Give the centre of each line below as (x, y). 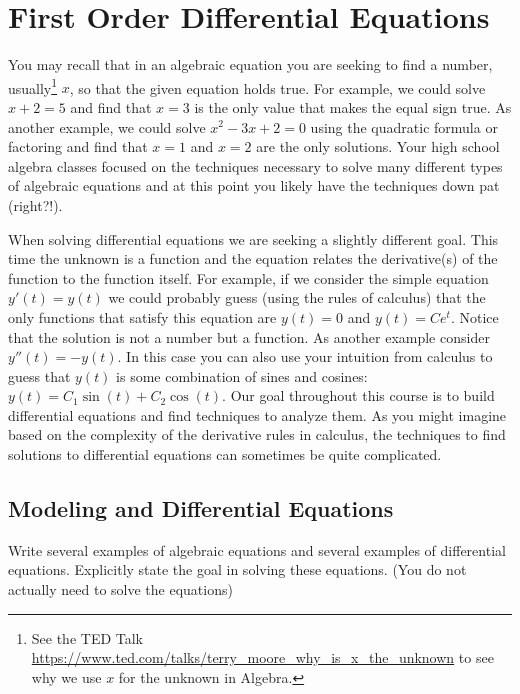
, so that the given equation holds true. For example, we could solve (277, 87)
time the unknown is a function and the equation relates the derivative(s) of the (253, 258)
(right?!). (35, 204)
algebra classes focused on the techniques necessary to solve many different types (255, 165)
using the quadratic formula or (404, 126)
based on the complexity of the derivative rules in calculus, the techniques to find (257, 434)
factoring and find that (78, 146)
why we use (66, 676)
